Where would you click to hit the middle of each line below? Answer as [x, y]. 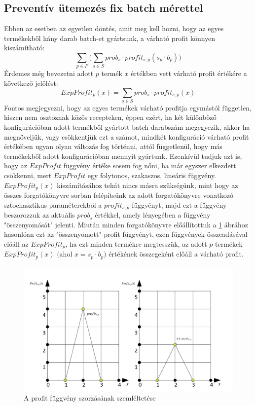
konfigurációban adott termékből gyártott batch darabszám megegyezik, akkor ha [127, 127]
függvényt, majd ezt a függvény [179, 204]
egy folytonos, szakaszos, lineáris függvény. [152, 175]
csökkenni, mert [28, 175]
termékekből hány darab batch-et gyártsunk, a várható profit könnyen [110, 38]
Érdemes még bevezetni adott [49, 73]
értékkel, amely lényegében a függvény [153, 215]
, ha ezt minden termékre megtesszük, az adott [136, 243]
